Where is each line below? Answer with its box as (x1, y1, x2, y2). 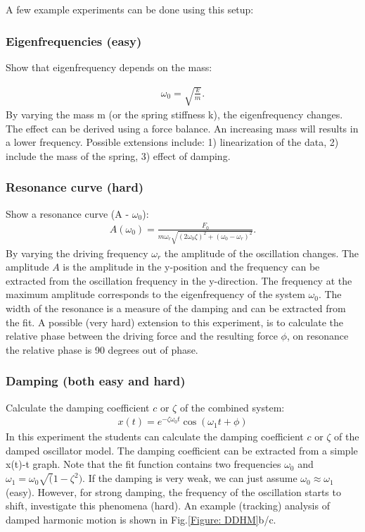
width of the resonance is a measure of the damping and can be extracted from (6, 301, 346, 315)
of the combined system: (179, 400, 285, 414)
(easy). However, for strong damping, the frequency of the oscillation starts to (6, 484, 341, 499)
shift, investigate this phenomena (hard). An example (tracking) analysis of (6, 498, 330, 513)
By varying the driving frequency (6, 245, 148, 260)
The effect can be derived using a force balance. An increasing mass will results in (6, 120, 359, 135)
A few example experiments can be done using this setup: (6, 2, 254, 16)
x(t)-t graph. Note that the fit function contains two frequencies (6, 457, 281, 471)
